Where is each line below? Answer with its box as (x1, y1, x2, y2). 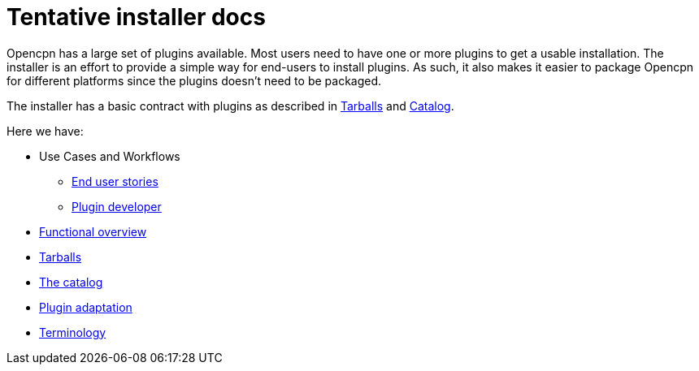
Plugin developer (72, 199, 162, 214)
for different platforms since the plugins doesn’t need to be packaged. (7, 73, 382, 88)
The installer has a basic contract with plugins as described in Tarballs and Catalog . (7, 98, 454, 113)
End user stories (72, 174, 158, 188)
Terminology (39, 325, 106, 339)
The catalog (39, 274, 103, 289)
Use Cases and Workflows (39, 149, 180, 163)
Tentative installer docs (7, 3, 266, 31)
